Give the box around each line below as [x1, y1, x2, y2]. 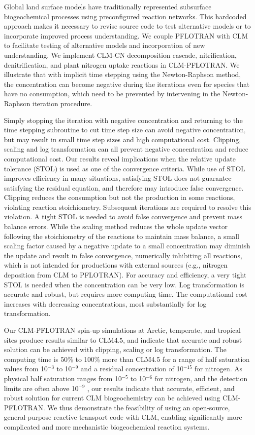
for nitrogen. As [194, 363, 242, 374]
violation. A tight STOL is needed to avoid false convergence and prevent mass [4, 211, 242, 222]
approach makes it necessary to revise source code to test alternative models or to [4, 21, 251, 31]
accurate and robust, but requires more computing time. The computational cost [4, 289, 248, 299]
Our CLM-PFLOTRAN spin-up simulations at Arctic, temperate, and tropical [4, 325, 241, 335]
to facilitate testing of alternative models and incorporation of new [4, 40, 205, 50]
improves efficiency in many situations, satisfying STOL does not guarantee [4, 173, 231, 183]
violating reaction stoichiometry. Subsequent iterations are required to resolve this [4, 201, 251, 212]
